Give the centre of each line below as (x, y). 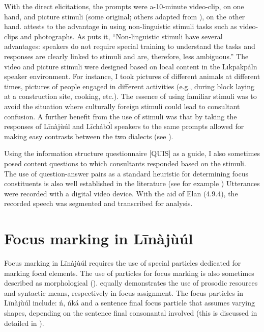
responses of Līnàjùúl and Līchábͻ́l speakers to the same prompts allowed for (124, 126)
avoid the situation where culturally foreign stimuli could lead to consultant (122, 106)
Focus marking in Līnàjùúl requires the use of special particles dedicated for (123, 263)
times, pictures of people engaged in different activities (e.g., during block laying (129, 86)
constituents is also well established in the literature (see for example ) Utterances (132, 183)
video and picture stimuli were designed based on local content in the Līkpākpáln (131, 66)
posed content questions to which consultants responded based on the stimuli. (125, 163)
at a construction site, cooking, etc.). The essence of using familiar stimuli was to (130, 96)
